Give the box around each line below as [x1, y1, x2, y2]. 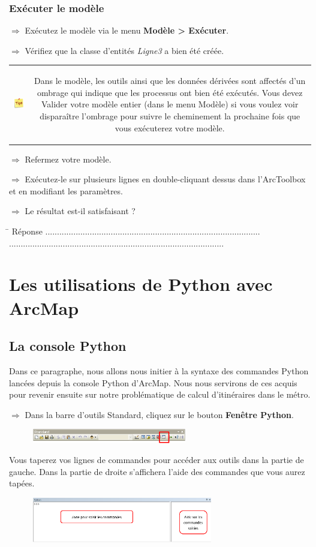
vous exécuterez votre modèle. [115, 121, 225, 134]
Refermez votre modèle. [25, 152, 112, 165]
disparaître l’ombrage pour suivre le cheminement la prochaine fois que [40, 109, 300, 122]
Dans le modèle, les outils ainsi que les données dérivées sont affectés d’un [34, 74, 306, 87]
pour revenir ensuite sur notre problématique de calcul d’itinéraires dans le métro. [9, 388, 311, 401]
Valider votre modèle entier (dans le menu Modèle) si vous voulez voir [41, 98, 299, 110]
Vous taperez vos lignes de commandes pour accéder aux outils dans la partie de [9, 453, 304, 466]
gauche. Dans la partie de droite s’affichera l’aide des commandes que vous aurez [9, 465, 305, 477]
